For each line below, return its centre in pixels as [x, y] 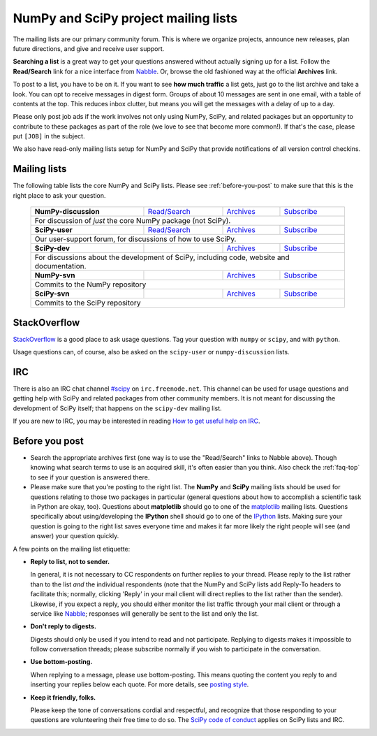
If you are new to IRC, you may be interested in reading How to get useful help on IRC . [137, 421]
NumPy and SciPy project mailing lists [125, 18]
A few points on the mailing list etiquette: [72, 549]
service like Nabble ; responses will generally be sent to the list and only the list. [145, 613]
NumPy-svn [55, 275]
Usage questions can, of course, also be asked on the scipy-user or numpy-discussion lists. [151, 352]
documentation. [60, 266]
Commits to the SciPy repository [88, 303]
